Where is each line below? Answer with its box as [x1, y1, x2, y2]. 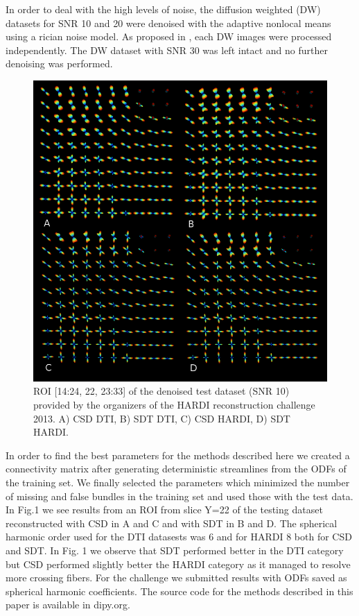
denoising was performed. [6, 56, 113, 71]
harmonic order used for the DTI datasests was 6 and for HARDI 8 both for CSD [6, 529, 352, 544]
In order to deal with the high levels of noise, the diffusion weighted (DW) [6, 2, 321, 16]
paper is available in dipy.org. [6, 597, 130, 612]
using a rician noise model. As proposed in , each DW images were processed [6, 29, 332, 44]
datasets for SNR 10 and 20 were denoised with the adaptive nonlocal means [6, 15, 331, 30]
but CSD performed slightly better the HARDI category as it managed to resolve [6, 556, 351, 571]
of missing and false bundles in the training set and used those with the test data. [6, 488, 353, 503]
